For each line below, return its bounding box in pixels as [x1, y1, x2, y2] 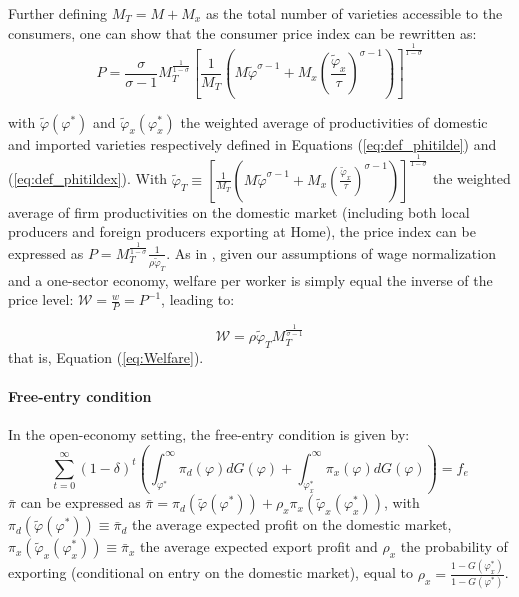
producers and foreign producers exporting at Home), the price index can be [8, 221, 476, 242]
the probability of [400, 536, 508, 557]
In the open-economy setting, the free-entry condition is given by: [8, 424, 410, 445]
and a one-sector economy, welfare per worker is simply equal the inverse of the [8, 269, 493, 290]
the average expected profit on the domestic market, [132, 514, 452, 535]
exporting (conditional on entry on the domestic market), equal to [8, 562, 414, 583]
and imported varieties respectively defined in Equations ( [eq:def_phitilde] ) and [8, 133, 497, 154]
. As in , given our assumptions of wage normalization [166, 242, 496, 263]
